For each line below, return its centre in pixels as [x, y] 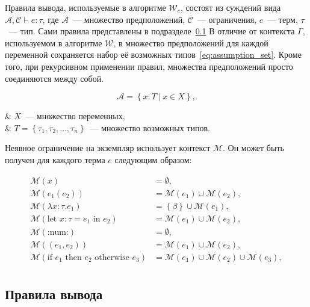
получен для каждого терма [55, 159]
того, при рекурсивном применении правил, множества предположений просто [149, 66]
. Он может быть [253, 148]
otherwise [112, 257]
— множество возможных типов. [150, 127]
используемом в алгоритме [54, 42]
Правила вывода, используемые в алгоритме [85, 7]
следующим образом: [153, 159]
